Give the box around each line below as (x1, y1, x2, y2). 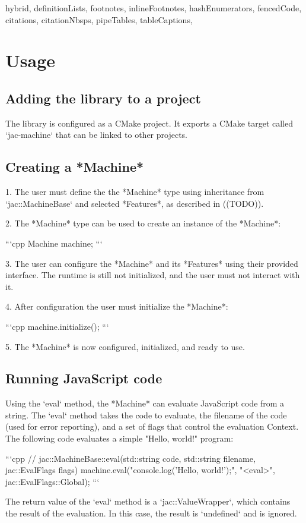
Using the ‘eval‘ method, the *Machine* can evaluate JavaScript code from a (5, 397, 285, 409)
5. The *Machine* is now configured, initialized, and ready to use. (5, 340, 245, 352)
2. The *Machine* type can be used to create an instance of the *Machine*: (5, 217, 281, 229)
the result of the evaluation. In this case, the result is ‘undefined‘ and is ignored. (5, 507, 297, 519)
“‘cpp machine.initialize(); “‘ (5, 320, 109, 332)
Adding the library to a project (5, 89, 201, 107)
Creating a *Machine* (5, 157, 144, 176)
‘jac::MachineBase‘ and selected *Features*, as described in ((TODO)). (5, 197, 264, 209)
